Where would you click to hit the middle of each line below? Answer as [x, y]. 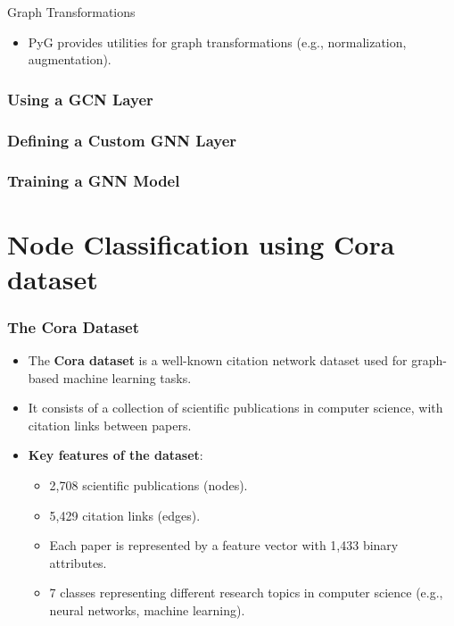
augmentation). [70, 59]
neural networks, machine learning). [147, 610]
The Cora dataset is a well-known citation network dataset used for [218, 360]
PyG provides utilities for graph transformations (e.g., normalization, [217, 42]
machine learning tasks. [127, 377]
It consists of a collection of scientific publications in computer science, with [235, 408]
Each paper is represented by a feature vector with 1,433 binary [224, 545]
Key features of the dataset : [116, 455]
